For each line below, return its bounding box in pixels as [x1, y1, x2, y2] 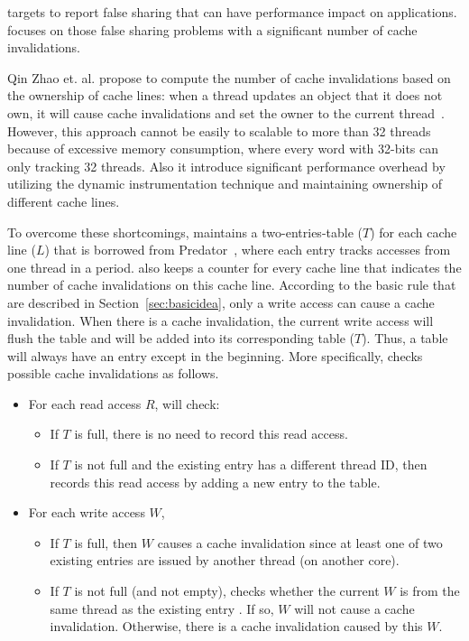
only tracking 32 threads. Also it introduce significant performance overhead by [7, 156, 446, 175]
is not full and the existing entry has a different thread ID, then [74, 455, 428, 474]
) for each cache [370, 222, 457, 241]
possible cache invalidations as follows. [7, 364, 219, 383]
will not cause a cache [294, 599, 415, 618]
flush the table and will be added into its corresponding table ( [7, 329, 354, 348]
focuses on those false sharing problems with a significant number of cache [7, 20, 418, 39]
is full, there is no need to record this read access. [74, 424, 348, 443]
